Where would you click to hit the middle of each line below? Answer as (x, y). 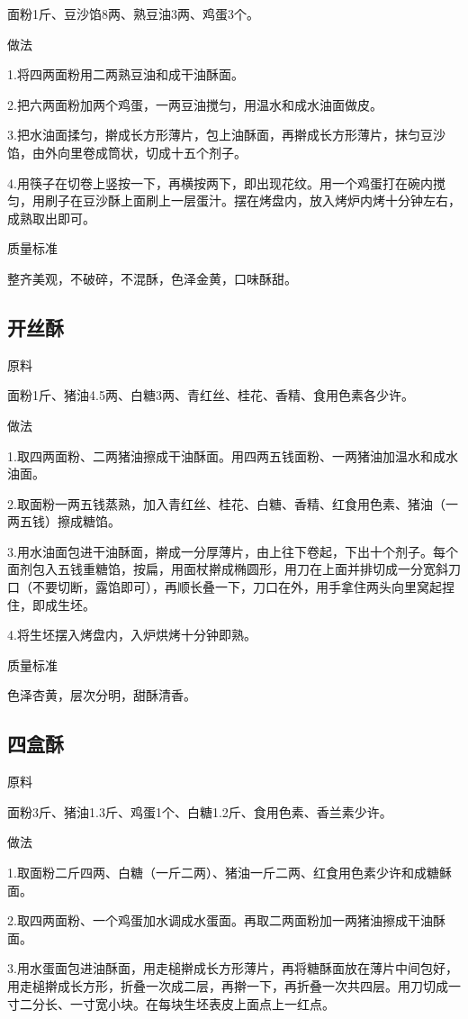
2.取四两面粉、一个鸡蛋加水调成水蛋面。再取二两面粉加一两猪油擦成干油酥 (226, 920)
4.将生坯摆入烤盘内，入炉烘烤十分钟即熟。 (132, 635)
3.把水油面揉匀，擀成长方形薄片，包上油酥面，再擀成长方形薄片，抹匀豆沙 (226, 135)
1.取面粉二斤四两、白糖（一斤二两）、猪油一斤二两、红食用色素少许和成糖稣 (229, 873)
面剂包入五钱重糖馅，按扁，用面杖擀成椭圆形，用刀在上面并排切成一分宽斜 (228, 569)
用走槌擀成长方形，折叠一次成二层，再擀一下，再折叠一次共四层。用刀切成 (228, 986)
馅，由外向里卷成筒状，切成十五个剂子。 (127, 152)
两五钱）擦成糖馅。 (64, 521)
